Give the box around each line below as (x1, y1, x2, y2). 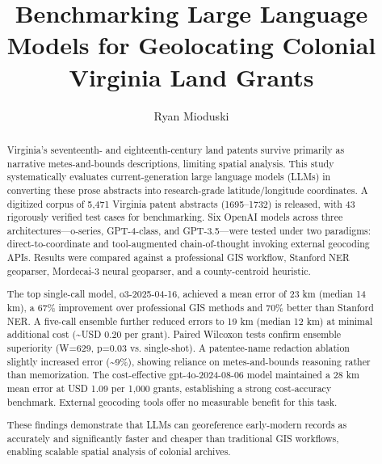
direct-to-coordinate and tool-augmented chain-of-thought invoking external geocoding (6, 237, 370, 251)
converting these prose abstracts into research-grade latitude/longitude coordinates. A (6, 183, 368, 196)
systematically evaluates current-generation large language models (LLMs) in (6, 170, 331, 183)
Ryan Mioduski (153, 107, 229, 124)
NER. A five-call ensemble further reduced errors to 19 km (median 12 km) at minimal (6, 314, 373, 327)
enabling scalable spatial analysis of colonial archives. (6, 445, 231, 458)
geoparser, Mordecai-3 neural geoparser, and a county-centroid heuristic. (6, 264, 311, 277)
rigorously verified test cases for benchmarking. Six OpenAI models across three (6, 210, 343, 224)
